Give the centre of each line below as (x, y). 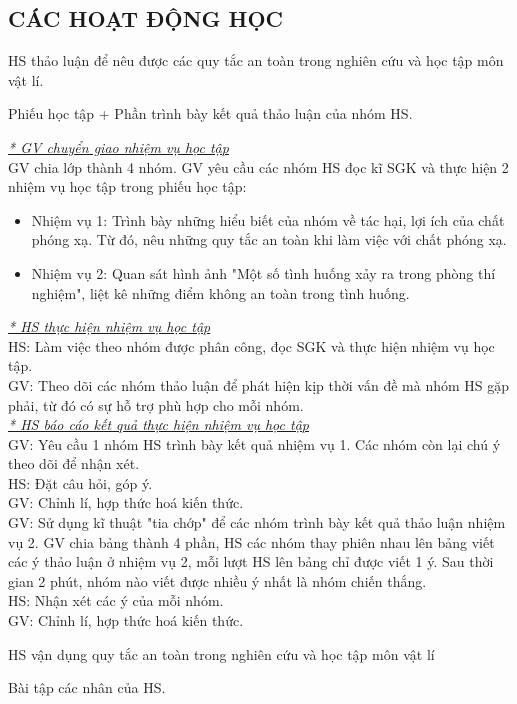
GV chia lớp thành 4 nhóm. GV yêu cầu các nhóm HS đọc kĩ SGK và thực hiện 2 (258, 166)
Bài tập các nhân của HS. (87, 687)
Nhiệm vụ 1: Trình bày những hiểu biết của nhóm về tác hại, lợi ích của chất (268, 219)
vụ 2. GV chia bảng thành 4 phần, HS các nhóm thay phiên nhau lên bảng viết (251, 541)
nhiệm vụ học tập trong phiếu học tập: (127, 186)
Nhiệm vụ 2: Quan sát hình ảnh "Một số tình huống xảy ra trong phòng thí (263, 272)
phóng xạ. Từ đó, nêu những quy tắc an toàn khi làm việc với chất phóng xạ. (269, 239)
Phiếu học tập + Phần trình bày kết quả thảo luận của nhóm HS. (210, 113)
